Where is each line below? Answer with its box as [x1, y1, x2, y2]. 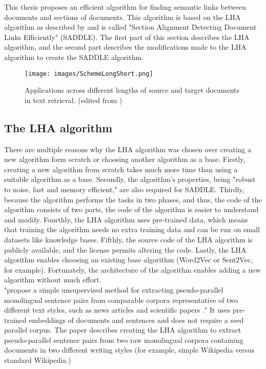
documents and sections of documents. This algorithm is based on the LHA [4, 11, 241, 22]
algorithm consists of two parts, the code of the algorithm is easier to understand [4, 204, 259, 215]
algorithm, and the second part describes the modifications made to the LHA [4, 42, 247, 52]
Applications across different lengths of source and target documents [25, 85, 240, 95]
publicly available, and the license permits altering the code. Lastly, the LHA [4, 244, 247, 255]
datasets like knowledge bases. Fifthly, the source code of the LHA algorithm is [4, 234, 253, 244]
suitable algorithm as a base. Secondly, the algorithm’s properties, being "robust [4, 174, 256, 184]
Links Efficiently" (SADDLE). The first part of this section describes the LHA [4, 31, 250, 42]
